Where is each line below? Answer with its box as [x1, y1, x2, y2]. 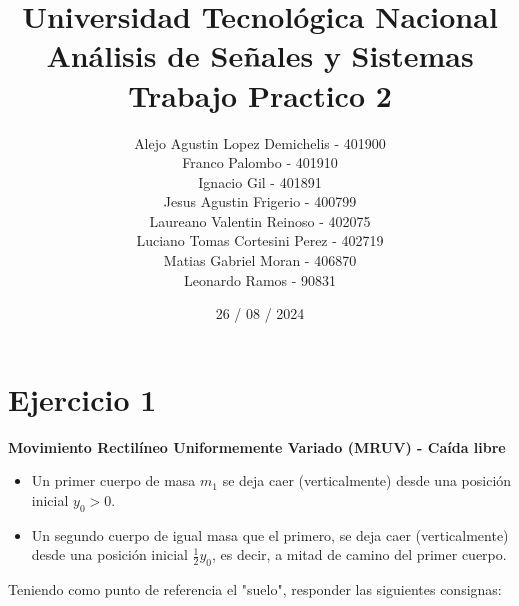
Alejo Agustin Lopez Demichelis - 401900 [134, 132, 386, 153]
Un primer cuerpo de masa [31, 470, 196, 491]
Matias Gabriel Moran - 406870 [163, 250, 357, 271]
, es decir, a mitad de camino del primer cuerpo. [212, 544, 507, 565]
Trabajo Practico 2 [128, 74, 392, 115]
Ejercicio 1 [8, 378, 157, 419]
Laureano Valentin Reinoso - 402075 [149, 210, 371, 231]
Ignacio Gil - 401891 [198, 171, 322, 192]
